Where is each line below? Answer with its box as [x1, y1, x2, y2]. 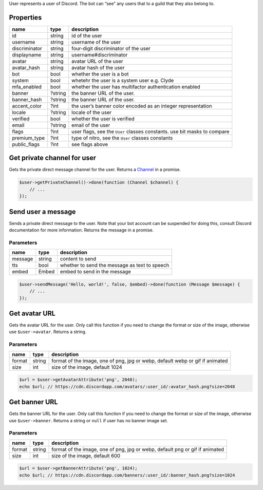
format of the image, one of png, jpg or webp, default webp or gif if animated [51, 357, 228, 364]
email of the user [71, 122, 111, 129]
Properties [9, 13, 42, 21]
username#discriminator [71, 51, 128, 58]
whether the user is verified [71, 115, 135, 122]
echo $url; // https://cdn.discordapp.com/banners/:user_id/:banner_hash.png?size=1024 [19, 472, 235, 478]
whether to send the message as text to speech [60, 262, 169, 269]
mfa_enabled [12, 83, 42, 90]
